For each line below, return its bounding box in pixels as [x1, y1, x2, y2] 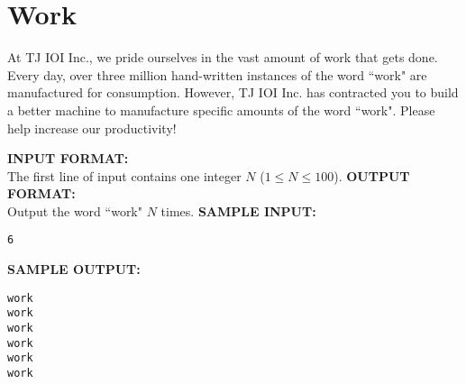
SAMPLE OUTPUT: [7, 260, 141, 279]
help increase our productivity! [7, 118, 177, 137]
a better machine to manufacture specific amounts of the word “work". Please [7, 100, 435, 119]
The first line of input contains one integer [7, 166, 242, 185]
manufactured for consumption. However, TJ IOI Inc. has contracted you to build [7, 83, 459, 102]
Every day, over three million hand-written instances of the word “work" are [7, 65, 427, 84]
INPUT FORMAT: [7, 149, 129, 168]
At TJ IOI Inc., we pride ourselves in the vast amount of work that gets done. [7, 48, 438, 67]
